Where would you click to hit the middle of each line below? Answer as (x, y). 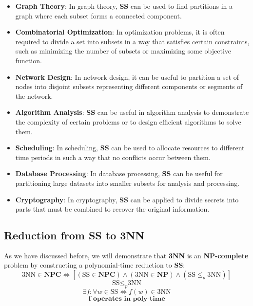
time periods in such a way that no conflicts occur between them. (113, 157)
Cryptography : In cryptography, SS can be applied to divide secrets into (127, 199)
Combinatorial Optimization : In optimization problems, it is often (120, 32)
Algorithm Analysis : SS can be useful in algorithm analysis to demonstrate (132, 112)
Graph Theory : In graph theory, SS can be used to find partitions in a (124, 6)
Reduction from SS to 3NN (74, 235)
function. (29, 60)
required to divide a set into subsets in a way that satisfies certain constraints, (132, 41)
